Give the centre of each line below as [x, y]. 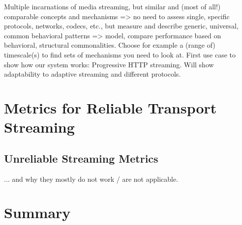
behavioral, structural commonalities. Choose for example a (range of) [110, 45]
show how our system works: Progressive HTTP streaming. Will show [109, 64]
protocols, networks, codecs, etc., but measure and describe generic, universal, [121, 26]
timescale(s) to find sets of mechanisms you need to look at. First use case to [120, 54]
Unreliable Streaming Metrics [81, 158]
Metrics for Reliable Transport [110, 107]
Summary [37, 212]
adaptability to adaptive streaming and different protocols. [92, 74]
